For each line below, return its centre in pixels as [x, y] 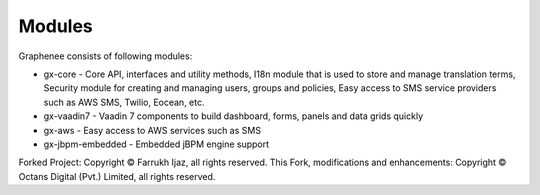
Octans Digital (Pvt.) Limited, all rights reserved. [117, 176]
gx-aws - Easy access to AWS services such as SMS [152, 130]
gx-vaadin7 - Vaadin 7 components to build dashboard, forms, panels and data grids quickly [233, 116]
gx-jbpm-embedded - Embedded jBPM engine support [156, 144]
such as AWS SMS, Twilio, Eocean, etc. [124, 102]
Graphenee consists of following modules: [105, 56]
